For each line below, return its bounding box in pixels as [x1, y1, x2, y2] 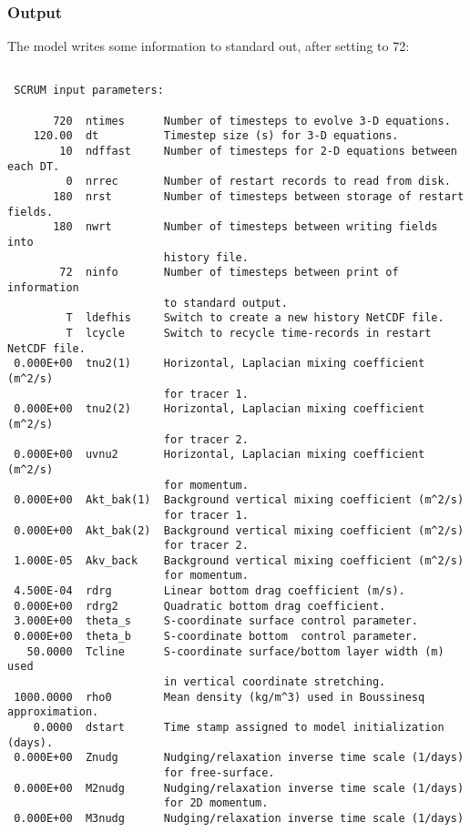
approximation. [7, 705, 99, 719]
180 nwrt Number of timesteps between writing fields [53, 220, 438, 234]
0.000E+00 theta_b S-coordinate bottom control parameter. [14, 630, 419, 644]
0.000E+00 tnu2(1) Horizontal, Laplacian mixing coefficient [14, 357, 425, 370]
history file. [163, 250, 249, 264]
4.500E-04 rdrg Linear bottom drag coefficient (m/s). [14, 584, 405, 598]
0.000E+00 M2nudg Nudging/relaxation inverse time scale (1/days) [14, 781, 465, 795]
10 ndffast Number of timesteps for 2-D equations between [59, 145, 457, 158]
